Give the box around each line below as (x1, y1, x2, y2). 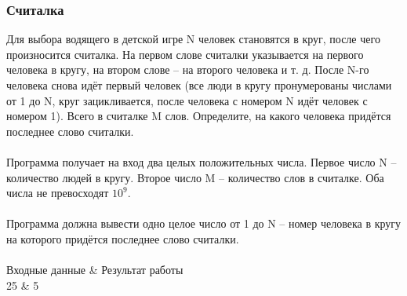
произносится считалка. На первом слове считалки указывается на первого (6, 46, 364, 62)
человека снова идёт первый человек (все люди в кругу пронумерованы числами (6, 77, 392, 93)
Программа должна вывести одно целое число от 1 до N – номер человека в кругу (6, 215, 402, 232)
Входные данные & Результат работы (6, 261, 184, 278)
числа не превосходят (6, 185, 109, 201)
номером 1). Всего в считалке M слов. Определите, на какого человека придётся (6, 108, 391, 124)
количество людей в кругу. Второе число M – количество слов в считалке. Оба (6, 169, 384, 185)
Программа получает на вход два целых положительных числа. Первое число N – (6, 153, 397, 170)
